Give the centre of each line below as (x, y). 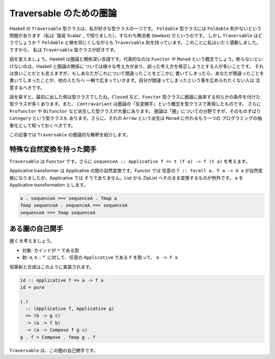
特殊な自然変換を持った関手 (53, 149)
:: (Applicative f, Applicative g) (70, 309)
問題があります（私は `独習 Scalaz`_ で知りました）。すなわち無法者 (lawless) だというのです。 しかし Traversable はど (136, 35)
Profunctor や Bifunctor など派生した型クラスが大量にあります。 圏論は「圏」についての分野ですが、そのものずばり (135, 111)
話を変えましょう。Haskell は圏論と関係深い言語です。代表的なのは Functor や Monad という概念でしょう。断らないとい (136, 59)
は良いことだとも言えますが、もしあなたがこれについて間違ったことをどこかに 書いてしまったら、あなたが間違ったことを (137, 73)
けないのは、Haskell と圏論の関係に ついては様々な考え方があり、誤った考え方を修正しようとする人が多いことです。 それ (137, 66)
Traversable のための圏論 (63, 13)
